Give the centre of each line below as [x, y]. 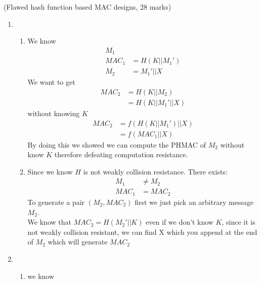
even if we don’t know [180, 222]
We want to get [51, 82]
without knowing [54, 113]
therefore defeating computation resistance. [121, 154]
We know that [49, 222]
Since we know [50, 171]
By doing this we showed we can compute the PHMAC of [117, 144]
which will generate [78, 242]
